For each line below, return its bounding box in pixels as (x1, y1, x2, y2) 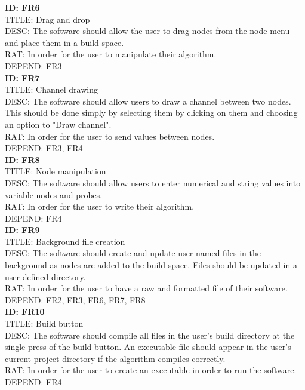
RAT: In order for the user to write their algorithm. (5, 200, 195, 213)
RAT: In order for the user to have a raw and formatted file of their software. (5, 282, 288, 294)
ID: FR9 (5, 223, 40, 236)
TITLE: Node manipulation (5, 165, 106, 177)
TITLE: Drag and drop (5, 13, 90, 25)
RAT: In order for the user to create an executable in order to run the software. (5, 364, 297, 376)
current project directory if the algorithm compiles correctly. (5, 352, 226, 364)
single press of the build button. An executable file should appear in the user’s (5, 340, 291, 353)
